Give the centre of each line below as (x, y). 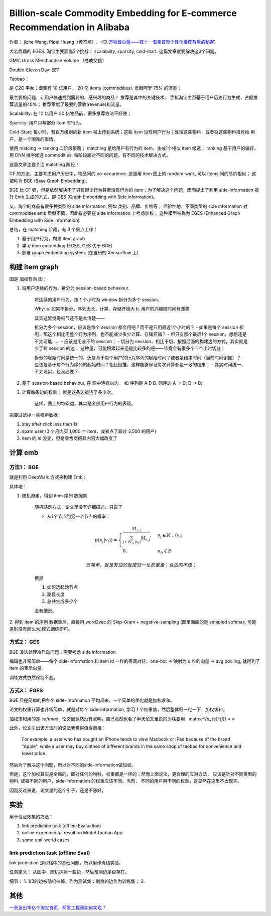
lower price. (34, 753)
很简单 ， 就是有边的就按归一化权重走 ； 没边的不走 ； (141, 565)
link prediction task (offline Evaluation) (61, 826)
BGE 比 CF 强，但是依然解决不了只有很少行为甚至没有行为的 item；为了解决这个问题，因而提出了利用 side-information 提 (134, 190)
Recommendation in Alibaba (70, 27)
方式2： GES (25, 642)
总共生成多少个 (62, 601)
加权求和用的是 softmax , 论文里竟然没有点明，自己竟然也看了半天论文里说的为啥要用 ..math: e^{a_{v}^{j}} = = (122, 719)
